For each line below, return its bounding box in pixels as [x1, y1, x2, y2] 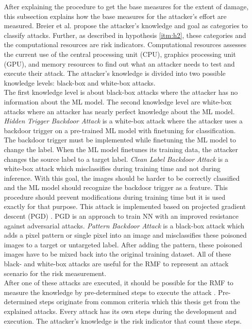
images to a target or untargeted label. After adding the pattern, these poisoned [4, 239, 242, 249]
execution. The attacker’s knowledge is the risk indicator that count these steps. [4, 315, 242, 326]
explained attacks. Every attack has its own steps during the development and [4, 306, 236, 316]
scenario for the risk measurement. [4, 268, 106, 278]
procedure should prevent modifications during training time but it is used [4, 191, 225, 202]
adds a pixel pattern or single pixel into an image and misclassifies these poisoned [4, 230, 247, 240]
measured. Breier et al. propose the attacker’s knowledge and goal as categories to [4, 20, 248, 31]
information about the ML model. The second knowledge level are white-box [4, 96, 232, 106]
